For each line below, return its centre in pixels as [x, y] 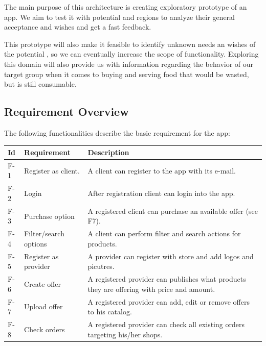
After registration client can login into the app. [161, 193]
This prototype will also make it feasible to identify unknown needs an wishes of [130, 44]
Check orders [45, 329]
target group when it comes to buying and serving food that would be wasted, [127, 74]
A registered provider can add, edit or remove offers [169, 301]
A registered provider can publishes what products [167, 279]
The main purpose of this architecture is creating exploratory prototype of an [126, 7]
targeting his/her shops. [125, 334]
